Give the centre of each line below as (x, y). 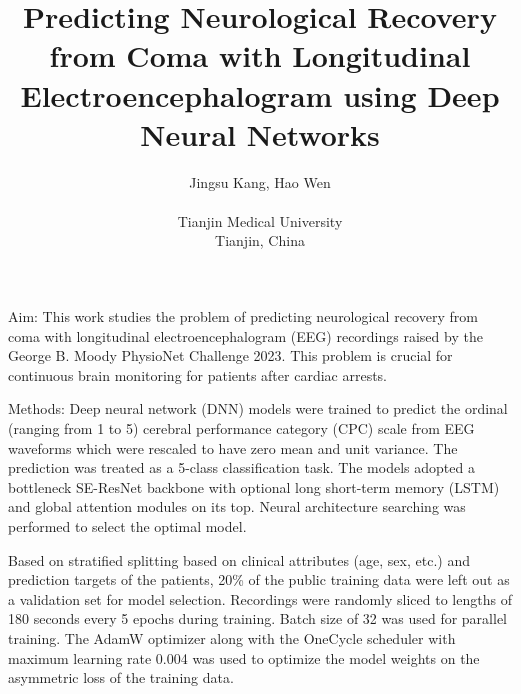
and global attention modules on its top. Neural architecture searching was (237, 506)
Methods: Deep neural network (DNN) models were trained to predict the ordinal (258, 408)
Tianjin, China (260, 240)
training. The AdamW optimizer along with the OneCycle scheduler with (232, 637)
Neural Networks (260, 133)
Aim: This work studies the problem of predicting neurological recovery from (243, 316)
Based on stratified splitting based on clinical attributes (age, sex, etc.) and (239, 559)
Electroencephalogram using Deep (260, 94)
